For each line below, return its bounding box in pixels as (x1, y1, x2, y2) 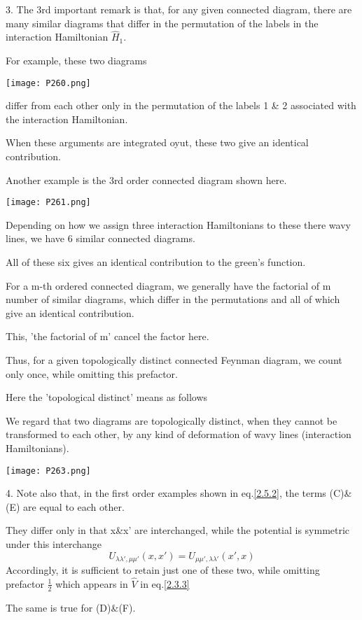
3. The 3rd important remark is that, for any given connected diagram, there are (6, 2, 352, 16)
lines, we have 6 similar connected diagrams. (6, 231, 195, 246)
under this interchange (6, 537, 102, 551)
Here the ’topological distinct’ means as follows (6, 390, 208, 404)
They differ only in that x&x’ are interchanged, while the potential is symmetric (6, 523, 350, 537)
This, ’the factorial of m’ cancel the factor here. (6, 329, 209, 344)
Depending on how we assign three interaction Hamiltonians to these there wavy (6, 217, 351, 232)
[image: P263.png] (6, 465, 91, 476)
